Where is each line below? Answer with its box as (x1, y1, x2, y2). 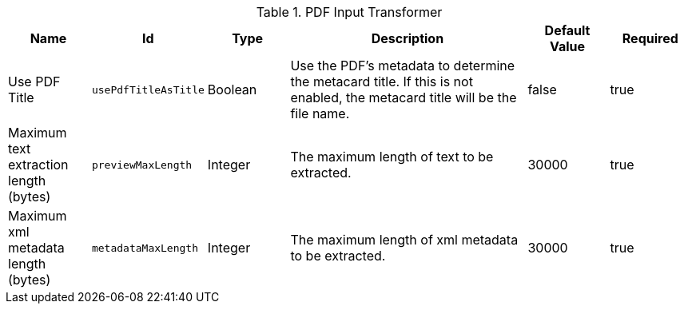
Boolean (207, 81, 257, 97)
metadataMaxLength (91, 241, 199, 254)
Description (371, 30, 444, 46)
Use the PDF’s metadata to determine (290, 58, 515, 74)
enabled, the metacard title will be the (290, 89, 517, 105)
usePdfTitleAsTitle (91, 83, 205, 96)
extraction (8, 157, 69, 173)
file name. (290, 105, 350, 121)
